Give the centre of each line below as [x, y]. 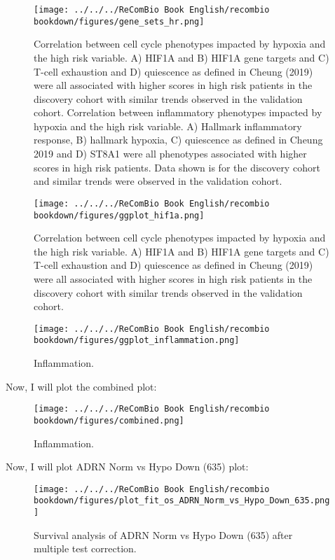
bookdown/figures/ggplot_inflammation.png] [137, 341]
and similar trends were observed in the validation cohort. [158, 181]
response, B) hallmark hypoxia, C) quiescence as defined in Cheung [178, 140]
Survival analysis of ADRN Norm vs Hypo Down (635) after [163, 534]
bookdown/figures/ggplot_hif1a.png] [119, 215]
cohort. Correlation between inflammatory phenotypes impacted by [178, 112]
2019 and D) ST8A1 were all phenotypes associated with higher [170, 154]
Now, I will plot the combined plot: [81, 386]
